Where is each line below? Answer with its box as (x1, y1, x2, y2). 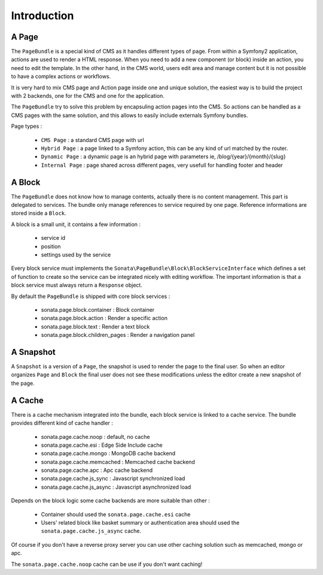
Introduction (11, 9, 74, 22)
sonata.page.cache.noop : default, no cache (41, 433, 150, 440)
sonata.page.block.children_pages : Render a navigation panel (41, 332, 195, 339)
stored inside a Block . (11, 210, 67, 217)
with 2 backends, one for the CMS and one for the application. (11, 92, 164, 100)
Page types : (11, 123, 42, 130)
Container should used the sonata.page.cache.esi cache (41, 510, 191, 518)
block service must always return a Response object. (11, 282, 143, 289)
